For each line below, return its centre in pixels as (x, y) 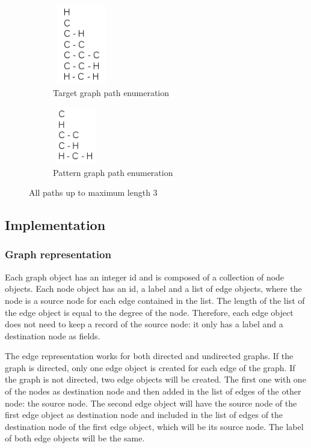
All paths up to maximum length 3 (93, 192)
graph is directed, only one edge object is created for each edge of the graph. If (150, 367)
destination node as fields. (53, 335)
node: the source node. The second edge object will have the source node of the (151, 403)
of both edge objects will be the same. (75, 438)
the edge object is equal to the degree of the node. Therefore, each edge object (149, 312)
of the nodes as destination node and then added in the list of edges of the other (153, 391)
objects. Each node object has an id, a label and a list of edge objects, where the (153, 289)
